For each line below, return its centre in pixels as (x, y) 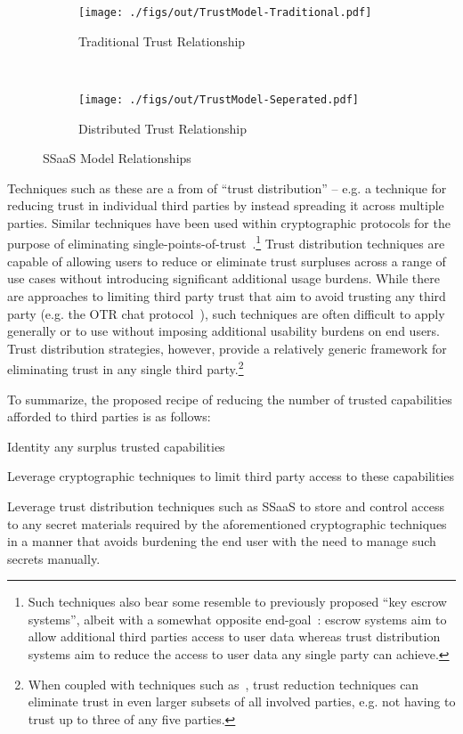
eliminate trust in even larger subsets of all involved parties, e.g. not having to (242, 701)
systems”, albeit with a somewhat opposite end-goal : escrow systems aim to (237, 619)
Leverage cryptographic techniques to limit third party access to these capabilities (231, 476)
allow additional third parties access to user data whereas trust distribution (234, 636)
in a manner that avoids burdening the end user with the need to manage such (222, 541)
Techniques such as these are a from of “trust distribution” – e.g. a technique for (227, 188)
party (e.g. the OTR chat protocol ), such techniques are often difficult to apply (226, 313)
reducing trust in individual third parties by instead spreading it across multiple (226, 205)
